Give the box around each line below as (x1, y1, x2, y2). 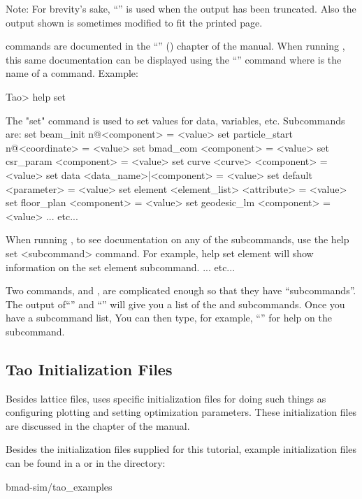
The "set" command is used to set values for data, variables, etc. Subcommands (6, 113, 345, 127)
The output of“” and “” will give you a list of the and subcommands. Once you (6, 296, 345, 311)
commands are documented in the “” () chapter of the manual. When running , (6, 38, 345, 53)
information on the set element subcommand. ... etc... (6, 259, 236, 274)
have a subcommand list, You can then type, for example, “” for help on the (6, 310, 332, 325)
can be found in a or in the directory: (6, 456, 166, 470)
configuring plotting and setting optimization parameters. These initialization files (6, 405, 357, 419)
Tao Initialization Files (6, 358, 173, 379)
